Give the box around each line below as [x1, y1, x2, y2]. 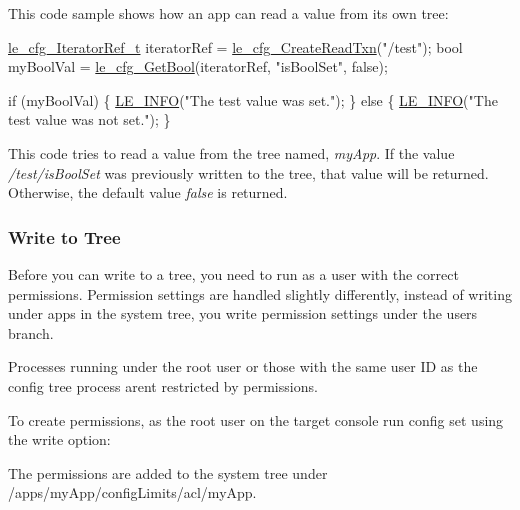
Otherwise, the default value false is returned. [8, 182, 288, 203]
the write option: [8, 429, 111, 450]
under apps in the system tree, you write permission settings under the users [8, 303, 478, 324]
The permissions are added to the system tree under [8, 462, 328, 483]
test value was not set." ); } [8, 109, 171, 130]
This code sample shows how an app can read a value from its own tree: [8, 3, 449, 23]
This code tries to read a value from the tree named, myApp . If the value [8, 142, 455, 163]
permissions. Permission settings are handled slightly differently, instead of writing [8, 283, 512, 304]
